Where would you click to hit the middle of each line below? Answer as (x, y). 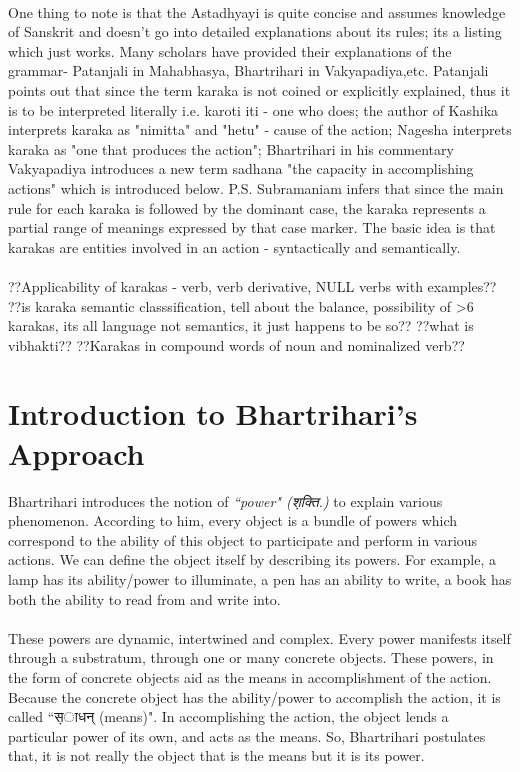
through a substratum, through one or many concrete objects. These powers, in (251, 657)
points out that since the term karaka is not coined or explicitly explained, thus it (259, 89)
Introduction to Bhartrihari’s (213, 413)
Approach (76, 452)
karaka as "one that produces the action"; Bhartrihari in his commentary (231, 148)
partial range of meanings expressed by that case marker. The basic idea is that (252, 227)
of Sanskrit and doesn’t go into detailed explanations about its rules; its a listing (255, 31)
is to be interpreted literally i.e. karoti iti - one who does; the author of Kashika (253, 109)
